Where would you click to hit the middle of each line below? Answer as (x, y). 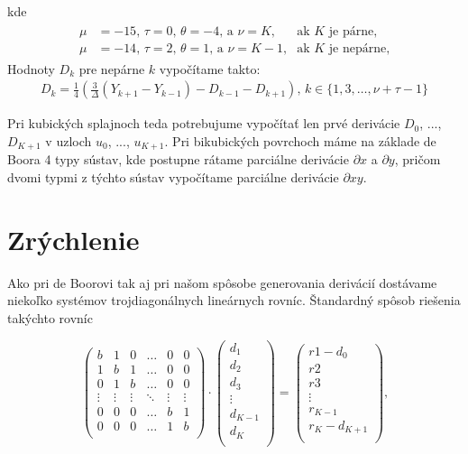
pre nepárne (112, 68)
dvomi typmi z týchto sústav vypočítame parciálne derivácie (173, 176)
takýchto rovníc (50, 317)
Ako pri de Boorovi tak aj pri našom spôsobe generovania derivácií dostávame (222, 282)
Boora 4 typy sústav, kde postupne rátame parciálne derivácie (178, 159)
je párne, (353, 31)
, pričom (418, 159)
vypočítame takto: (210, 68)
